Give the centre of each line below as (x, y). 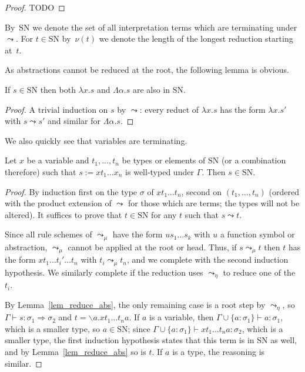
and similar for (74, 121)
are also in (152, 89)
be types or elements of (164, 160)
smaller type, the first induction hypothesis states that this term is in (130, 340)
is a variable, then (182, 317)
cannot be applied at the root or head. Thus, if (152, 247)
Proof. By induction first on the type (71, 191)
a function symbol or (257, 234)
